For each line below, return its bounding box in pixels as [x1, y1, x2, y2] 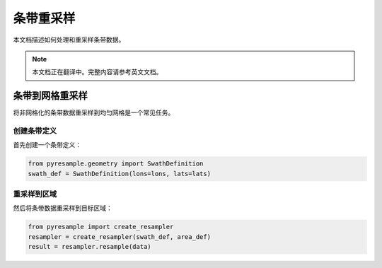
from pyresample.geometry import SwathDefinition [28, 160, 204, 168]
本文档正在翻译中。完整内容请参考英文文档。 [32, 68, 163, 76]
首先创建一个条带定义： [13, 141, 81, 149]
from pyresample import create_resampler [28, 223, 174, 231]
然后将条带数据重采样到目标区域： [13, 204, 112, 212]
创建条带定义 [13, 126, 57, 136]
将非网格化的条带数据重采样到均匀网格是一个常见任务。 [13, 108, 175, 117]
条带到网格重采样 [13, 90, 88, 102]
